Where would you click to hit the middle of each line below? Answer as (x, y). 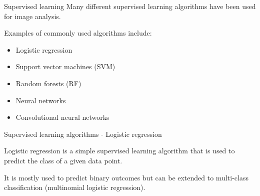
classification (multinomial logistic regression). (75, 187)
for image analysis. (32, 16)
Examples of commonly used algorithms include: (78, 33)
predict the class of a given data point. (63, 160)
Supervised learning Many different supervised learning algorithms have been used (130, 6)
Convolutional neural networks (62, 117)
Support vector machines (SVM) (65, 66)
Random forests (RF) (48, 83)
